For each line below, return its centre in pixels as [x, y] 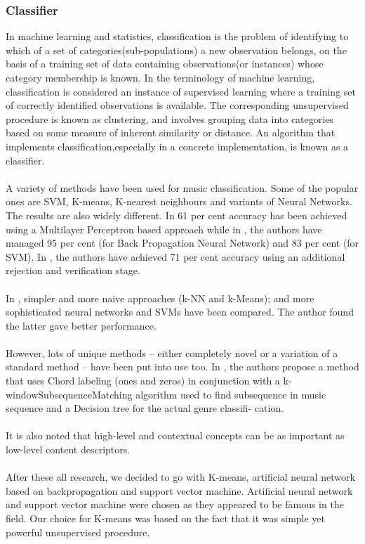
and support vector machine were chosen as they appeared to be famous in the [175, 504]
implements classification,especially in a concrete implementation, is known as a [177, 146]
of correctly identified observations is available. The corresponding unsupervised [177, 105]
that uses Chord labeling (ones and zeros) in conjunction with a [143, 381]
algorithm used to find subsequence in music [231, 394]
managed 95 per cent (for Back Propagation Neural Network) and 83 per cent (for [182, 243]
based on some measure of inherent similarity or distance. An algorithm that [171, 132]
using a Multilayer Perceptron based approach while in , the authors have [164, 229]
